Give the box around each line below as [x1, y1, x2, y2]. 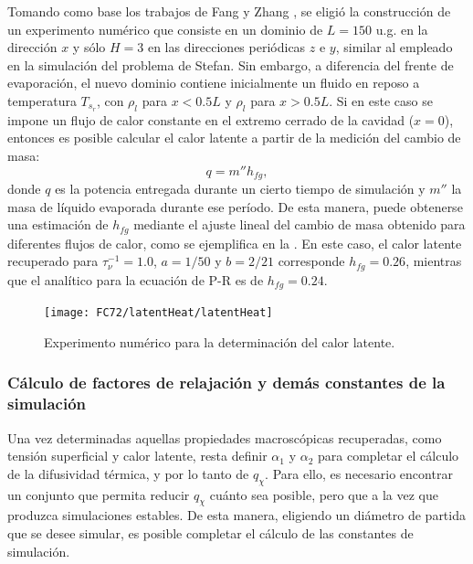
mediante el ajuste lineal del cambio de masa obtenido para [133, 215, 466, 234]
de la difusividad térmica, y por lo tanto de [7, 463, 249, 483]
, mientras [405, 251, 462, 271]
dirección [7, 37, 58, 57]
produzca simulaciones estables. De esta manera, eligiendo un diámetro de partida [7, 505, 466, 525]
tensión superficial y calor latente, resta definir [7, 446, 268, 465]
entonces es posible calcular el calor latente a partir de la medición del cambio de [7, 128, 461, 147]
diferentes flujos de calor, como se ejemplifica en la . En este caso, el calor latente [7, 233, 462, 252]
